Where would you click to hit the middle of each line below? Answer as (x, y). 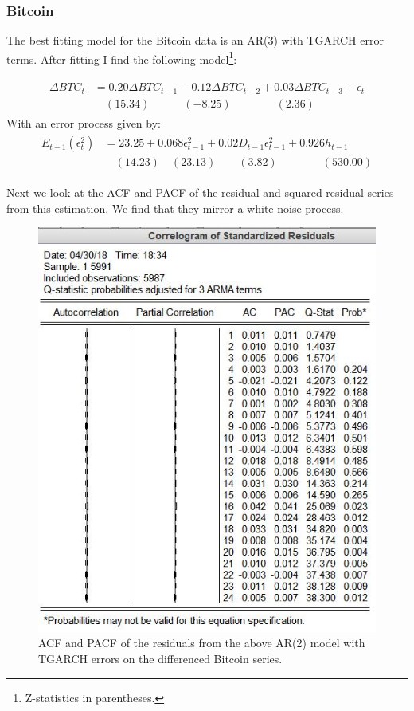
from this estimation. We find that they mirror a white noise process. (175, 208)
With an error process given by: (84, 122)
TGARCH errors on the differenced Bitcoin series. (160, 658)
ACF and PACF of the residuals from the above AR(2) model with (202, 643)
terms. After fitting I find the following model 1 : (122, 57)
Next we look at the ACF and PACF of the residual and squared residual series (200, 192)
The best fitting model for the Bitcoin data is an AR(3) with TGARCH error (195, 40)
